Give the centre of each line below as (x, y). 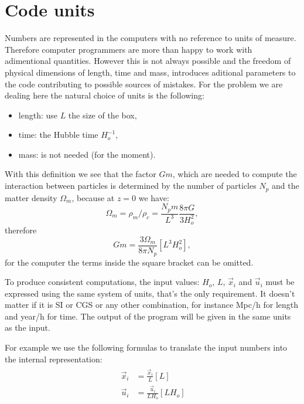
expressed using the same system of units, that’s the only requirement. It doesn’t (150, 293)
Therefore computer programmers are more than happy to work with (129, 49)
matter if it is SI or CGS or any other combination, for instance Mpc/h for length (152, 305)
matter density (31, 197)
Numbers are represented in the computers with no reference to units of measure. (151, 38)
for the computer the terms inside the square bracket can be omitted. (129, 262)
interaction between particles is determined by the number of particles (131, 186)
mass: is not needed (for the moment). (87, 154)
